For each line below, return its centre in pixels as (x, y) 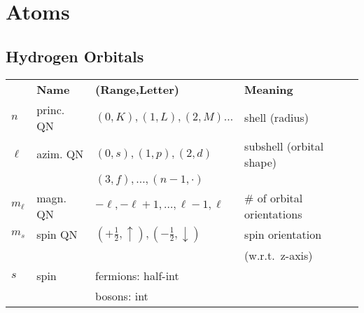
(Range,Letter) (137, 89)
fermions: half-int (137, 275)
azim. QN (60, 154)
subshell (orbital (284, 146)
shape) (260, 162)
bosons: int (122, 295)
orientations (273, 214)
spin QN (57, 235)
